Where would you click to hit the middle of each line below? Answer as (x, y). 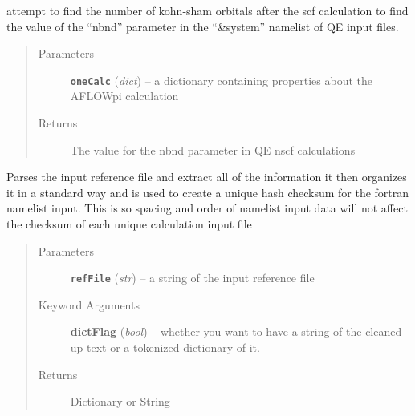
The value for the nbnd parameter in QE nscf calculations (213, 149)
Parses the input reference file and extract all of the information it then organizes (207, 177)
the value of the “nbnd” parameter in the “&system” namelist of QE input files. (203, 26)
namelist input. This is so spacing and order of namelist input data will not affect (207, 208)
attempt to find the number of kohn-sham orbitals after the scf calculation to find (207, 10)
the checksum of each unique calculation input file (129, 224)
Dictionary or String (120, 401)
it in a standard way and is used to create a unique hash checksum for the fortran (208, 192)
